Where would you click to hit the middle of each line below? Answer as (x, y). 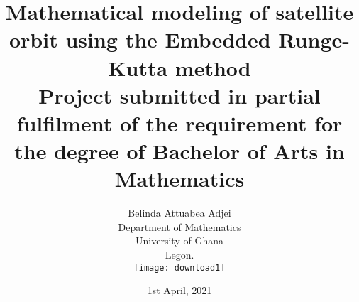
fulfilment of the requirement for (179, 123)
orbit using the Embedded (140, 39)
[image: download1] (179, 268)
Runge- (314, 39)
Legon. (179, 255)
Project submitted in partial (179, 95)
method (213, 67)
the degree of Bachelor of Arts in (179, 151)
